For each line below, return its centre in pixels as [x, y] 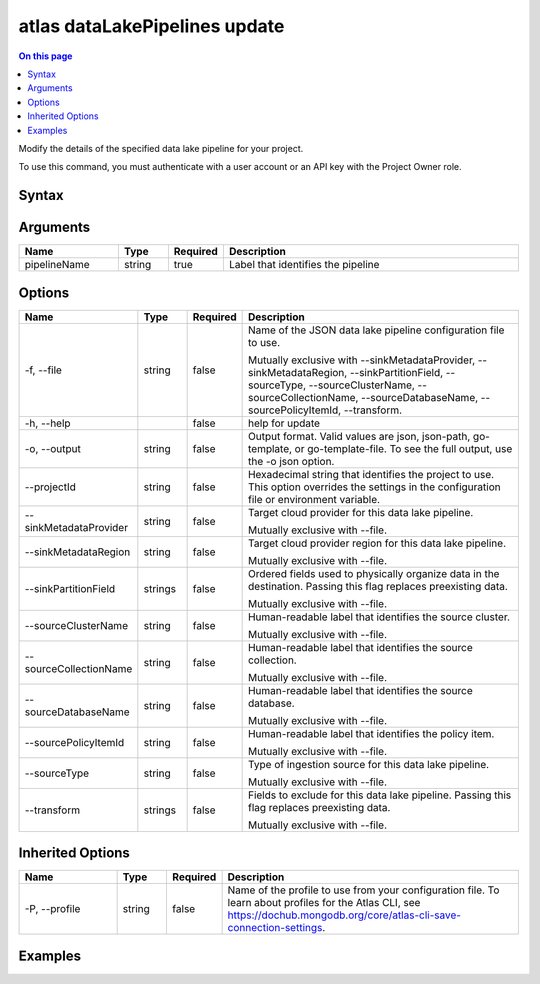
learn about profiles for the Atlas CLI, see [324, 903]
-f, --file [43, 370]
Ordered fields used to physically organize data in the [373, 573]
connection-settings [275, 928]
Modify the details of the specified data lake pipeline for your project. [161, 148]
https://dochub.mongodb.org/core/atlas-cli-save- [344, 915]
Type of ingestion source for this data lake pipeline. [368, 764]
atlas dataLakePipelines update [151, 26]
